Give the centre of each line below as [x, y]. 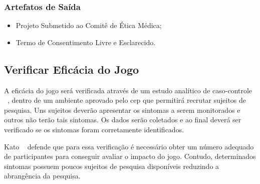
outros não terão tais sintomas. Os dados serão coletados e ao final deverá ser [123, 120]
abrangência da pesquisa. [42, 176]
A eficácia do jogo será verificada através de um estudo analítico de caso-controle [128, 90]
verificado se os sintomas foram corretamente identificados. [94, 129]
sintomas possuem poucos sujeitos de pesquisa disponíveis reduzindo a [112, 166]
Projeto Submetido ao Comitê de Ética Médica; [89, 25]
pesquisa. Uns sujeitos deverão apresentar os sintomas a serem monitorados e [122, 110]
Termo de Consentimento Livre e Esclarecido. [86, 42]
